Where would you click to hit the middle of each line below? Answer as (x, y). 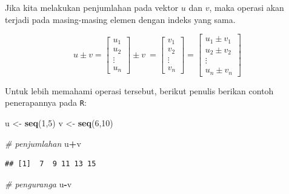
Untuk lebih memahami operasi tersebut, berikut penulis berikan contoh (139, 90)
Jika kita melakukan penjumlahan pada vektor (92, 7)
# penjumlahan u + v (43, 143)
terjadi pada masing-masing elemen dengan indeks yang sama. (120, 19)
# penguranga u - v (38, 183)
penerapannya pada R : (46, 102)
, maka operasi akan (247, 7)
